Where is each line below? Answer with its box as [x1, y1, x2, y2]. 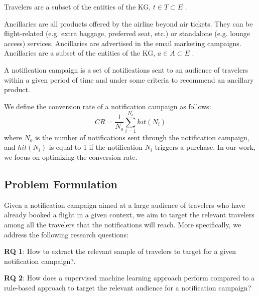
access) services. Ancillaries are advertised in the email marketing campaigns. [4, 38, 241, 48]
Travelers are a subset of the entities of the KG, [4, 2, 151, 12]
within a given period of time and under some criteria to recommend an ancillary [4, 74, 254, 85]
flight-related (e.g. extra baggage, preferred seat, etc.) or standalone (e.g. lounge [4, 28, 250, 39]
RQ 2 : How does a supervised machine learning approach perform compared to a [4, 272, 255, 283]
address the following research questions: [4, 229, 128, 239]
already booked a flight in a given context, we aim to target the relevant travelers [4, 209, 254, 220]
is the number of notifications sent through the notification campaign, [35, 132, 249, 142]
